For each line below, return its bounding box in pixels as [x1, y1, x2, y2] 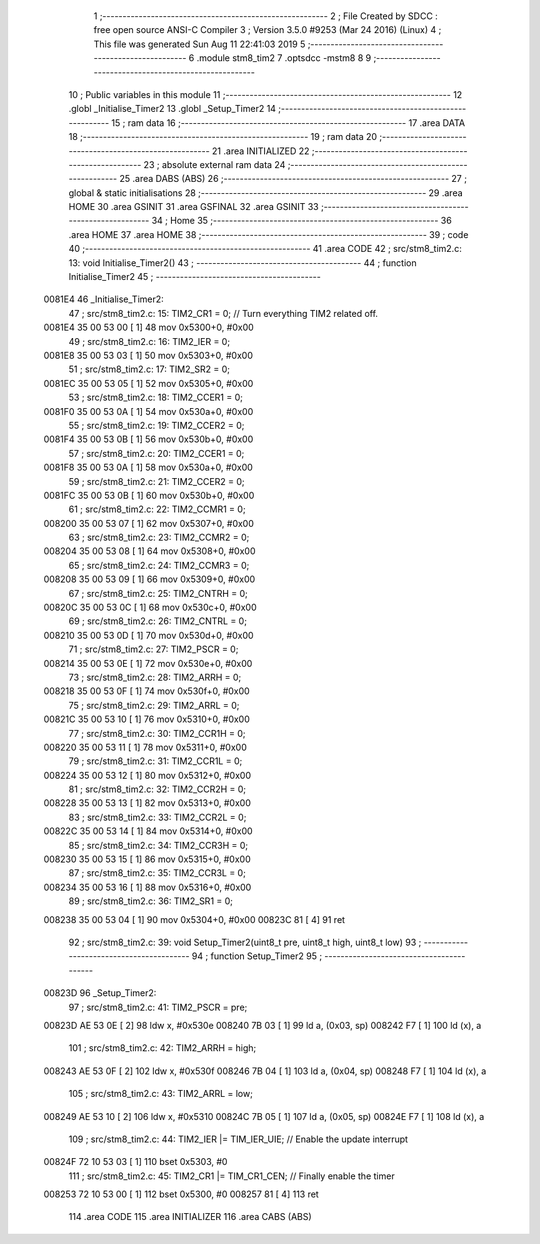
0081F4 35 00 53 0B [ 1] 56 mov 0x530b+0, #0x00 [43, 433, 254, 445]
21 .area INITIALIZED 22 [211, 145, 310, 157]
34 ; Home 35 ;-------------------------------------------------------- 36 [151, 215, 452, 227]
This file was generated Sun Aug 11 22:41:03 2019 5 [93, 38, 306, 50]
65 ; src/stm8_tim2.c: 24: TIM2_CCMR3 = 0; [68, 559, 250, 571]
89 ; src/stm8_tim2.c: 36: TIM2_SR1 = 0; [68, 895, 234, 907]
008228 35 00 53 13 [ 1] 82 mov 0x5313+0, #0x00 [43, 797, 252, 809]
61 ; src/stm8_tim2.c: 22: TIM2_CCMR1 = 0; [68, 503, 246, 515]
